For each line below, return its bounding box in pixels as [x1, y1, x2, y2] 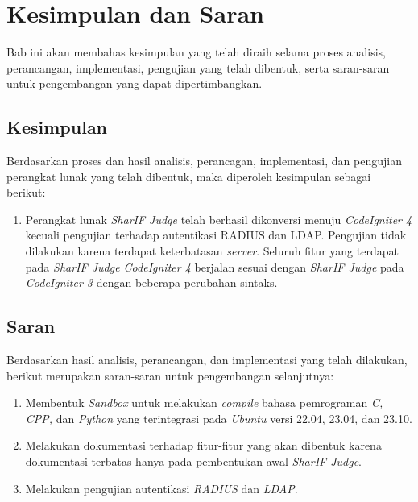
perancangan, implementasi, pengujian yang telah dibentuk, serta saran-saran [6, 59, 390, 76]
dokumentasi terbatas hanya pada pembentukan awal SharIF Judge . [25, 453, 362, 470]
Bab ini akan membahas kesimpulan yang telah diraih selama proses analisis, [6, 44, 386, 60]
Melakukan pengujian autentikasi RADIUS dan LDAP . [25, 479, 298, 496]
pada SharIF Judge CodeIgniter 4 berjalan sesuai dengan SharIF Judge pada [25, 258, 404, 275]
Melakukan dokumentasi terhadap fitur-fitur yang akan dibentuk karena [25, 437, 382, 454]
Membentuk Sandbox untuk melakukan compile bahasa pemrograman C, [25, 394, 383, 411]
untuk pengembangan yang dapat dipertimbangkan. [6, 75, 263, 92]
